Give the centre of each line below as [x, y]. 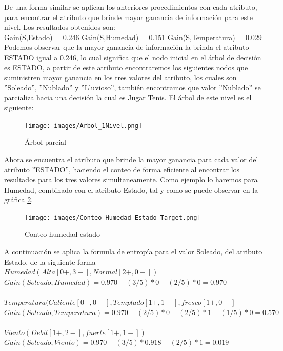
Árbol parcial [45, 142]
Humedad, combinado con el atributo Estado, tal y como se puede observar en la [131, 189]
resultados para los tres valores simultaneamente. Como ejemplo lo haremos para [131, 179]
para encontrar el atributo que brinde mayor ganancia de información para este [128, 17]
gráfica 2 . [19, 200]
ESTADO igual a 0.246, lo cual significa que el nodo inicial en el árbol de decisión [133, 57]
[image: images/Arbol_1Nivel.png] [84, 126]
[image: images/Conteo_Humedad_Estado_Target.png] [113, 218]
